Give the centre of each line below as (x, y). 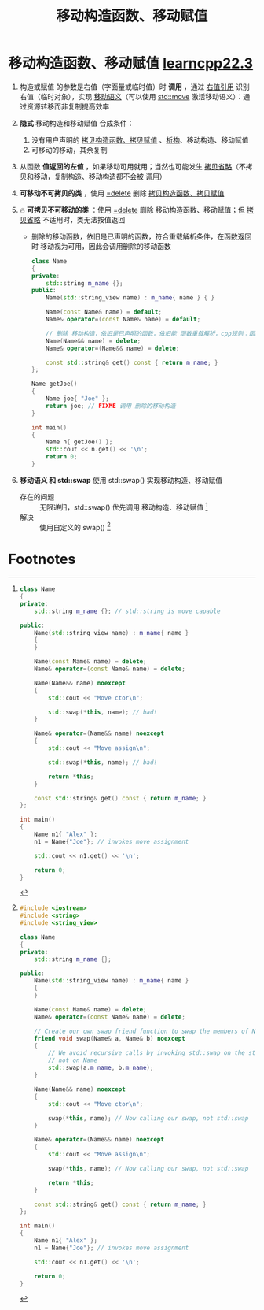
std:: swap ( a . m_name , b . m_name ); (101, 1068)
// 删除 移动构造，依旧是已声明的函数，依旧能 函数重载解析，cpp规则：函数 (154, 333)
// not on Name (73, 1060)
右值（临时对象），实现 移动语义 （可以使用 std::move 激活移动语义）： (131, 96)
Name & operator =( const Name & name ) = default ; (123, 320)
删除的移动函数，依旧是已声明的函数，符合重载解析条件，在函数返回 (141, 236)
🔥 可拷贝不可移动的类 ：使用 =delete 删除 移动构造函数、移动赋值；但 (132, 210)
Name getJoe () (54, 384)
